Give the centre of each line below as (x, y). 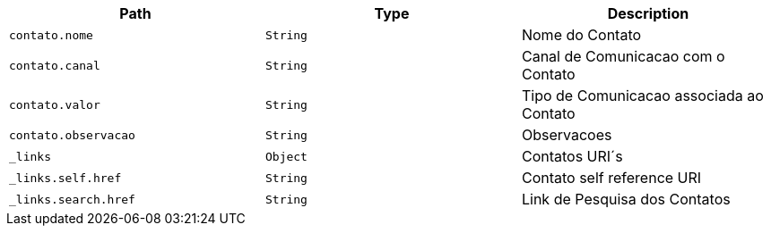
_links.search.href (72, 199)
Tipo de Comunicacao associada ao (642, 96)
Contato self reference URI (611, 178)
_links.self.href (65, 178)
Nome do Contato (581, 35)
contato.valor (55, 104)
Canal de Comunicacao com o (623, 56)
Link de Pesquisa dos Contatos (626, 199)
